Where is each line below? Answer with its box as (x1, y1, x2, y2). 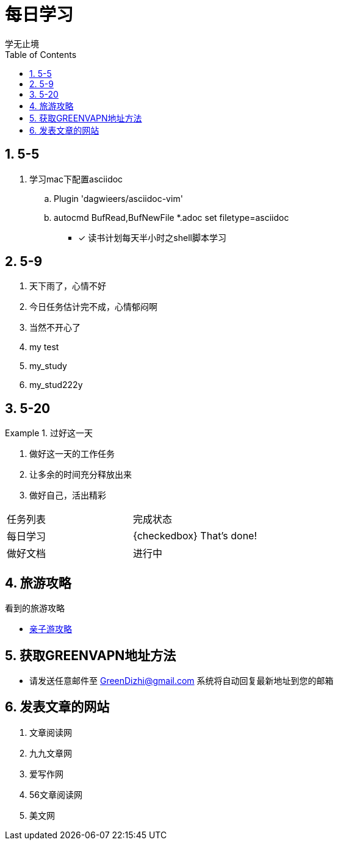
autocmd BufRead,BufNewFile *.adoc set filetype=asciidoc (54, 212, 289, 223)
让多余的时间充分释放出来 (29, 469, 132, 480)
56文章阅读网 (29, 789, 82, 800)
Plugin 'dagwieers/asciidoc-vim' (54, 193, 183, 204)
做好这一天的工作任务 (29, 448, 115, 459)
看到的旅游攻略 (5, 603, 65, 614)
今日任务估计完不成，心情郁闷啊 (29, 301, 157, 312)
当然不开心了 (29, 322, 81, 333)
